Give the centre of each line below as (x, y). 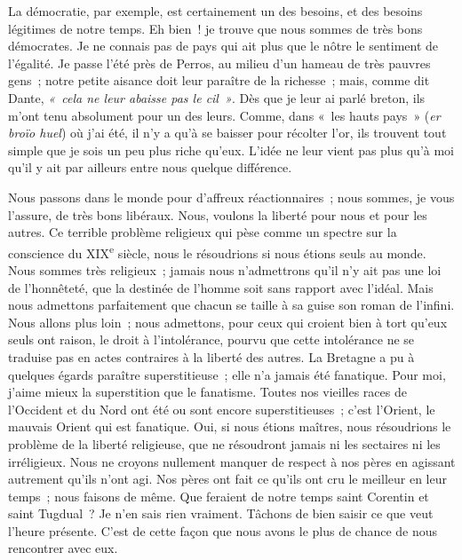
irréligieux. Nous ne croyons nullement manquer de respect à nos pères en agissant (232, 461)
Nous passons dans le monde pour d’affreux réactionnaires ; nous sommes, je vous (231, 197)
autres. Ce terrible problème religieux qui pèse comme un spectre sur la (203, 232)
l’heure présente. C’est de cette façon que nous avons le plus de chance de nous (223, 530)
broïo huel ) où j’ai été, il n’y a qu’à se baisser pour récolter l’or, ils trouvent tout (227, 133)
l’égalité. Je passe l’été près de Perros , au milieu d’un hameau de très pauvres (219, 63)
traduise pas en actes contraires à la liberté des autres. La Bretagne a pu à (211, 356)
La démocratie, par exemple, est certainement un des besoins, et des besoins (215, 11)
